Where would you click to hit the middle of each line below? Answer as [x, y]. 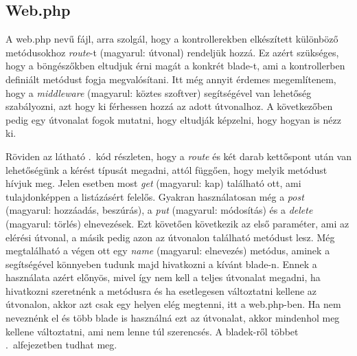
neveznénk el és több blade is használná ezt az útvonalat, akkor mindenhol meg [173, 318]
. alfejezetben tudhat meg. [61, 345]
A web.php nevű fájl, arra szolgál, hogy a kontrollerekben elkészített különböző [172, 39]
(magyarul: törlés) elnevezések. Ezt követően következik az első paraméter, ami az [177, 223]
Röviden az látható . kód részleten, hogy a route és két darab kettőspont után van [178, 156]
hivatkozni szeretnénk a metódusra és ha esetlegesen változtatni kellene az [161, 290]
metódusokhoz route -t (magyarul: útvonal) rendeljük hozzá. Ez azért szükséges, [172, 52]
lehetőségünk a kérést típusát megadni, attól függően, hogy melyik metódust [166, 169]
